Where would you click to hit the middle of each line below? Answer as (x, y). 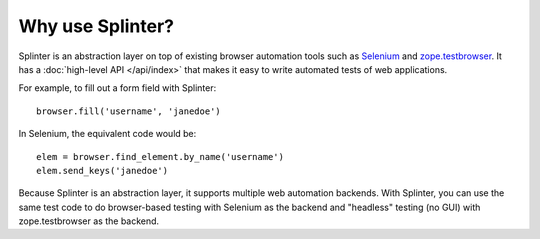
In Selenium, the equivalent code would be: (107, 134)
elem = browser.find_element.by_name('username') (160, 156)
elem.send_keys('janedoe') (102, 170)
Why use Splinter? (96, 26)
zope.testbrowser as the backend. (89, 221)
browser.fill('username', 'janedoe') (129, 111)
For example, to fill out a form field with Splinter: (117, 88)
